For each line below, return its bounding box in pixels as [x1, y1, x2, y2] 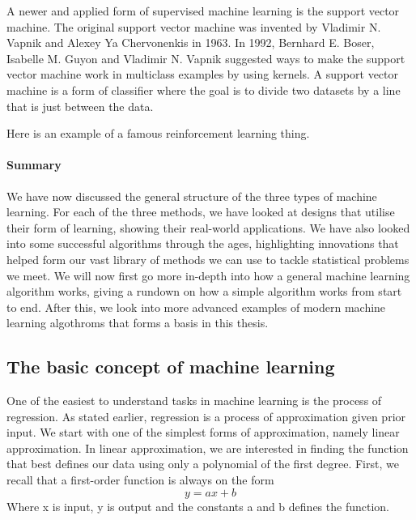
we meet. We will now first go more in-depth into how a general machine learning [6, 266, 410, 283]
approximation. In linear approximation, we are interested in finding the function [6, 439, 409, 456]
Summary [6, 156, 62, 173]
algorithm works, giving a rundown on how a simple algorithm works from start [6, 283, 402, 300]
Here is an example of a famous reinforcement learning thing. [6, 125, 310, 142]
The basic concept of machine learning [6, 354, 335, 379]
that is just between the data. [6, 97, 154, 114]
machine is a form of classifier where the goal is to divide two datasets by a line [6, 81, 401, 98]
